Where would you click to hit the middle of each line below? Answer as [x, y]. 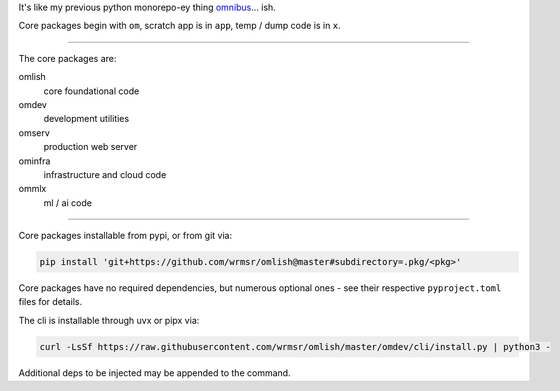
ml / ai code [67, 202]
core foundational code [91, 91]
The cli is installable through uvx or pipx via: [109, 320]
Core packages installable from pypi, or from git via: [125, 236]
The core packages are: [67, 58]
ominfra [34, 161]
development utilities [86, 119]
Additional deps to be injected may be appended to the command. [154, 372]
